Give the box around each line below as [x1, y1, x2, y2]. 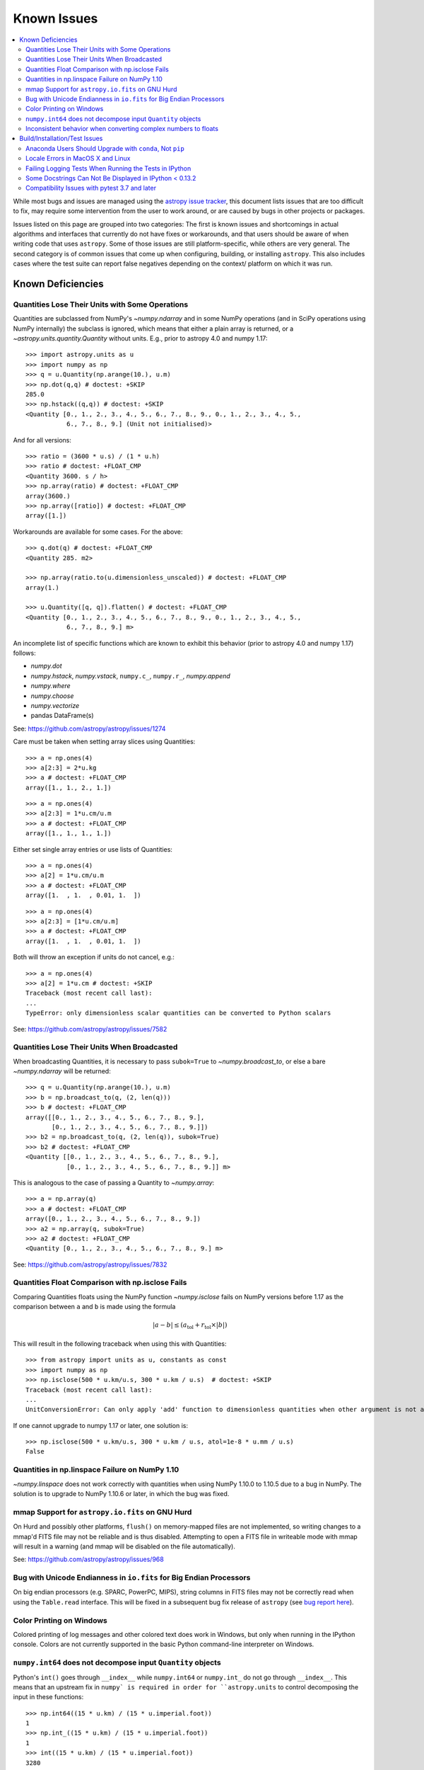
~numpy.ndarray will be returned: [13, 1067, 111, 1075]
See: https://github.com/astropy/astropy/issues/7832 [13, 1260, 167, 1269]
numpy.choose [30, 691, 74, 700]
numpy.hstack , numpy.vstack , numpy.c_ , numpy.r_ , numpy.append [30, 671, 231, 680]
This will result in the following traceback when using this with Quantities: [13, 1339, 227, 1348]
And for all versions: [13, 435, 72, 444]
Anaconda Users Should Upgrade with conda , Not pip [25, 144, 185, 152]
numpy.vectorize [30, 701, 80, 709]
